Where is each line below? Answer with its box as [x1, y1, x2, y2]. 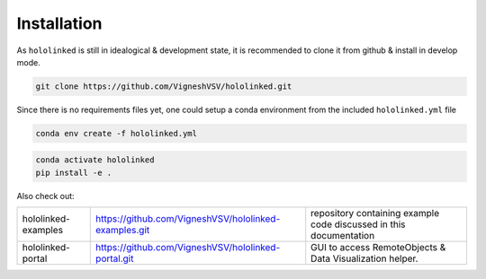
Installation [16, 13, 103, 33]
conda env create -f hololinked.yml [35, 128, 198, 138]
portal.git [95, 252, 134, 265]
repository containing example [310, 207, 440, 220]
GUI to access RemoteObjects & [310, 241, 446, 254]
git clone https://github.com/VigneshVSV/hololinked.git [35, 81, 292, 92]
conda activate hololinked [35, 155, 155, 165]
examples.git [95, 224, 150, 237]
